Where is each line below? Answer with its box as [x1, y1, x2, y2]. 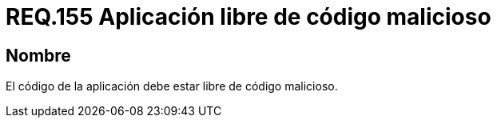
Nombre [6, 45, 71, 66]
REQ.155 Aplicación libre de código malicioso [6, 3, 491, 30]
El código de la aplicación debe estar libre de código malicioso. [6, 79, 338, 94]
